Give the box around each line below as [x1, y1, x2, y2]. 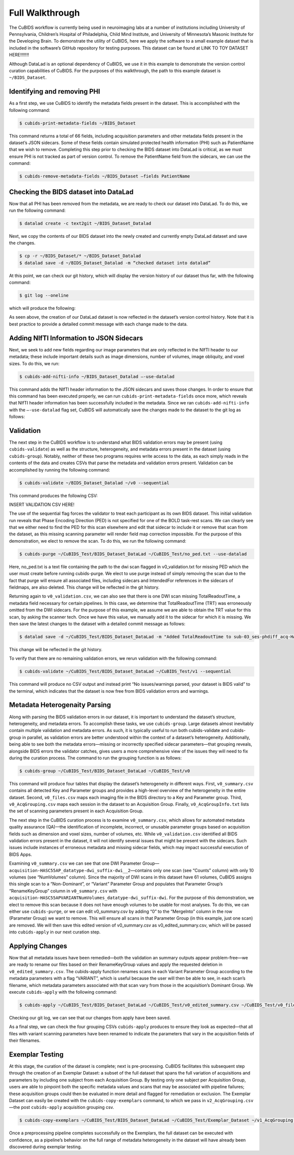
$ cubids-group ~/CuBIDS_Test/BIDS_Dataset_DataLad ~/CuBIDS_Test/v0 [19, 768, 190, 774]
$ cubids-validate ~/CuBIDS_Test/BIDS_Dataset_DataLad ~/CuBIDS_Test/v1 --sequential [19, 669, 231, 674]
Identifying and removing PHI [9, 87, 100, 96]
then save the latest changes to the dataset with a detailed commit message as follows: [9, 621, 186, 627]
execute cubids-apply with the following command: [9, 989, 117, 995]
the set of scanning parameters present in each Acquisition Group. [9, 808, 144, 814]
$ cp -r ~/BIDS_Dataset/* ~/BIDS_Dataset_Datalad [19, 253, 141, 259]
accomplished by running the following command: [9, 467, 110, 473]
